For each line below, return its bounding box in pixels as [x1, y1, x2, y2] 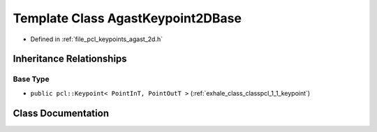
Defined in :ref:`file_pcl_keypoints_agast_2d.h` [30, 35, 163, 43]
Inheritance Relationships [13, 53, 127, 65]
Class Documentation [13, 107, 110, 119]
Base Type [13, 74, 50, 84]
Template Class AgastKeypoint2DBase [13, 10, 242, 26]
